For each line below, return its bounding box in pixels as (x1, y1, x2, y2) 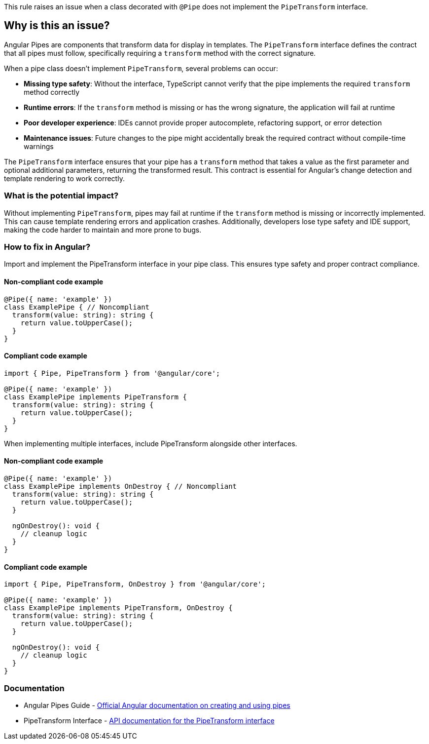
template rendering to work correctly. (4, 174, 125, 183)
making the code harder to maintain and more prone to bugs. (4, 225, 202, 234)
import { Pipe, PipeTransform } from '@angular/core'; (4, 369, 220, 377)
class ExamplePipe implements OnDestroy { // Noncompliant (4, 482, 237, 490)
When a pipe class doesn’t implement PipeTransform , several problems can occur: (4, 64, 278, 73)
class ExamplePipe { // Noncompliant (4, 303, 150, 311)
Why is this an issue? (4, 19, 110, 32)
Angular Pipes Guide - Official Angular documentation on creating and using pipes (24, 701, 290, 709)
